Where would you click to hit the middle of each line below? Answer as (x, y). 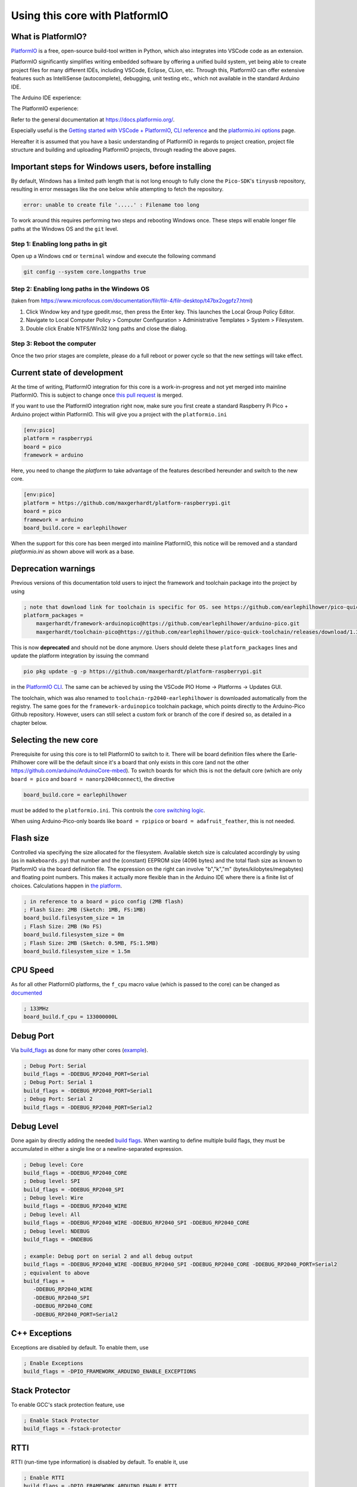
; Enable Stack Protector (61, 1420)
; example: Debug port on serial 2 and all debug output (108, 1256)
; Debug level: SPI (52, 1181)
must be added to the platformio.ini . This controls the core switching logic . (108, 810)
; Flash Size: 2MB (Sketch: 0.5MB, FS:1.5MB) (91, 943)
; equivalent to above (57, 1273)
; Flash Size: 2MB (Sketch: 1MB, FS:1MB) (85, 909)
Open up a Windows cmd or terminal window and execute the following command (113, 256)
